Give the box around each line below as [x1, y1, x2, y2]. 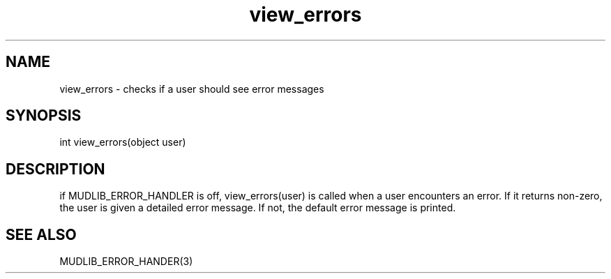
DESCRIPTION [6, 160, 105, 178]
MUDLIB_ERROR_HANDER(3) [59, 255, 193, 268]
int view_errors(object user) [59, 136, 186, 149]
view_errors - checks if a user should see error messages [59, 82, 324, 95]
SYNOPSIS [6, 107, 82, 125]
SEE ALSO [6, 225, 77, 243]
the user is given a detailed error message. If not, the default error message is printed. [59, 202, 456, 214]
